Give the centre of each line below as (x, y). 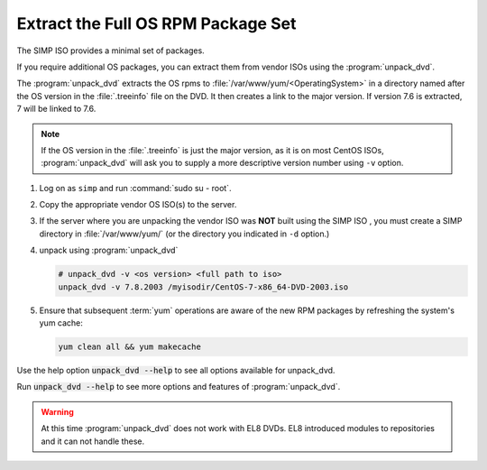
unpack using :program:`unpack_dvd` (109, 250)
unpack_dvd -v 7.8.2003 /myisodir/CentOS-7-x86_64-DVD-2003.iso (203, 287)
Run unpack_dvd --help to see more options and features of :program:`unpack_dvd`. (179, 387)
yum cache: (61, 323)
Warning (57, 411)
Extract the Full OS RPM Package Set (156, 23)
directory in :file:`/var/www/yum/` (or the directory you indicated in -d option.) (184, 234)
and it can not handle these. (93, 441)
